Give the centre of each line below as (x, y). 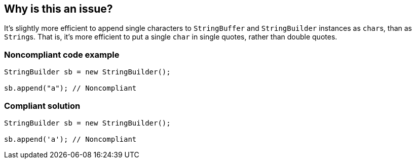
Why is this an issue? (59, 9)
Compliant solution (42, 106)
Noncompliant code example (62, 54)
